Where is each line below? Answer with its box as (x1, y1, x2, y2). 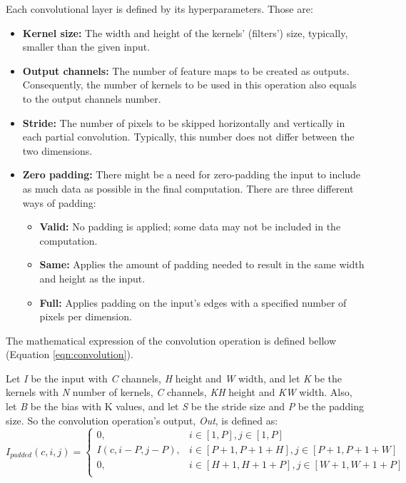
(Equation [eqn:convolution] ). (6, 347, 133, 362)
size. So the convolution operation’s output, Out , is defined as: (6, 412, 278, 427)
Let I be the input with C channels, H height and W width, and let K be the (6, 370, 342, 385)
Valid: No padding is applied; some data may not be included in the (39, 219, 341, 234)
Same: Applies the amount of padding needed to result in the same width (39, 257, 365, 272)
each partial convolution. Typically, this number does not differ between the (22, 129, 355, 144)
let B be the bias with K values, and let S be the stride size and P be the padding (6, 399, 365, 414)
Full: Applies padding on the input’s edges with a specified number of (39, 295, 347, 310)
